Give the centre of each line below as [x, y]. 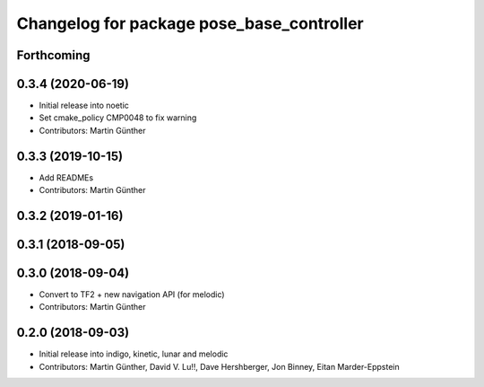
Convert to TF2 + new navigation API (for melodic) [132, 295]
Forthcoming [53, 55]
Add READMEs [66, 177]
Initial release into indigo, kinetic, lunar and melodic [134, 354]
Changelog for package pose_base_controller [190, 23]
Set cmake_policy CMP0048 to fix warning [118, 118]
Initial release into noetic [84, 106]
